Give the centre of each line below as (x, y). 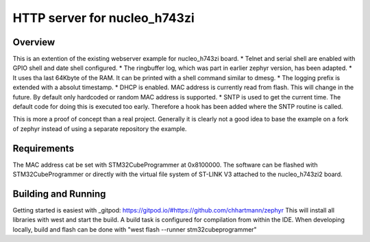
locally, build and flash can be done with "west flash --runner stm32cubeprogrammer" (135, 229)
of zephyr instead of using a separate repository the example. (100, 129)
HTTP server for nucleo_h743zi (103, 18)
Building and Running (59, 194)
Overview (34, 42)
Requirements (44, 148)
